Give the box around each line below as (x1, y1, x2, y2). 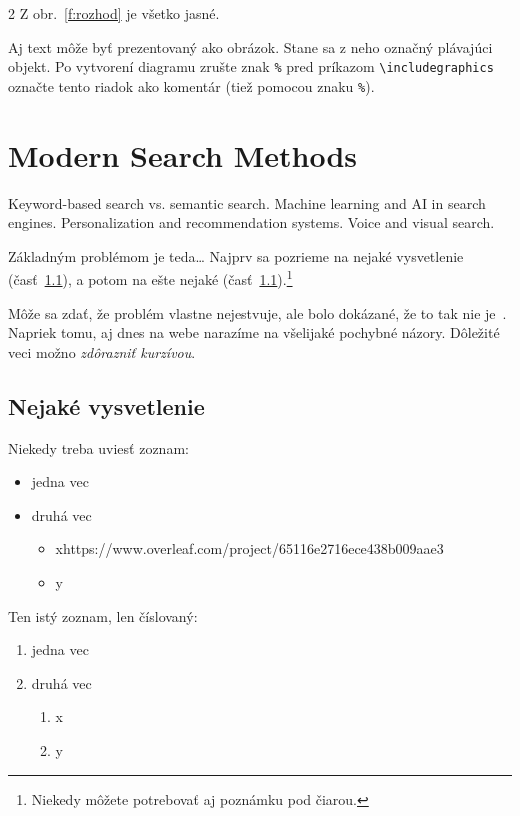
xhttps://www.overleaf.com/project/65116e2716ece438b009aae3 (55, 538, 444, 559)
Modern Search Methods (8, 134, 358, 175)
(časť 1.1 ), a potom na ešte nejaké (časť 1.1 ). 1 (8, 266, 293, 290)
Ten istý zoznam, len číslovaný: (8, 605, 198, 626)
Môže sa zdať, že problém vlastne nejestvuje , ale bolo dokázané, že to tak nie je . (8, 302, 507, 323)
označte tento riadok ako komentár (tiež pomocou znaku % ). (8, 75, 375, 96)
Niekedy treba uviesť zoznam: (8, 437, 189, 458)
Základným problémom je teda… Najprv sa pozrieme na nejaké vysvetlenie (8, 245, 464, 266)
